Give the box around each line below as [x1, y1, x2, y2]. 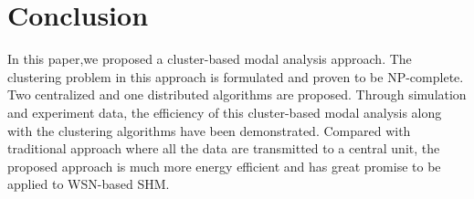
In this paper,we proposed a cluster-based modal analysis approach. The [7, 49, 412, 68]
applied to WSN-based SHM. [7, 174, 170, 194]
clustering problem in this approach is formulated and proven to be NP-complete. [7, 67, 464, 86]
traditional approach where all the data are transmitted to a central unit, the [7, 139, 440, 158]
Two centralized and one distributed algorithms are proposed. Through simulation [7, 85, 467, 104]
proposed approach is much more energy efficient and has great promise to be [7, 156, 441, 175]
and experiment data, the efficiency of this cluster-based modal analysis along [7, 102, 442, 121]
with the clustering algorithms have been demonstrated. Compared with [7, 120, 411, 140]
